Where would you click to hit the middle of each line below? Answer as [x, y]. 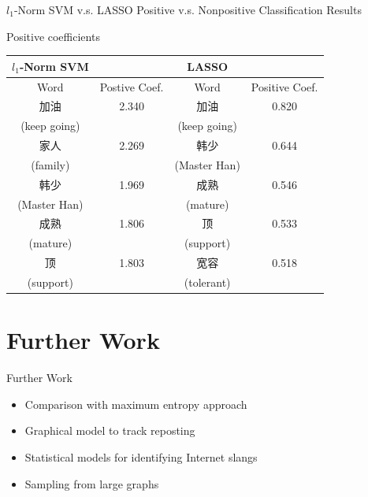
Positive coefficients [53, 36]
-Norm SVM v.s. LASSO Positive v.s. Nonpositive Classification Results [188, 9]
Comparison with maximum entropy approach [136, 404]
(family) [50, 164]
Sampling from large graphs [92, 483]
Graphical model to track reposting [110, 430]
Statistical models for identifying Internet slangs [141, 456]
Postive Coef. [132, 86]
